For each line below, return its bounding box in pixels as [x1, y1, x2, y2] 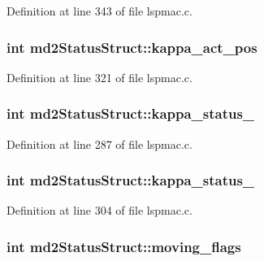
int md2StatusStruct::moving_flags [6, 236, 241, 256]
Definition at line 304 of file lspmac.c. [6, 202, 193, 219]
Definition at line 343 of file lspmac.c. [6, 2, 193, 19]
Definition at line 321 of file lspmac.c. [6, 68, 193, 85]
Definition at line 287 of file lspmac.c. [6, 135, 193, 152]
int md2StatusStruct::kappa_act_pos [6, 37, 258, 57]
